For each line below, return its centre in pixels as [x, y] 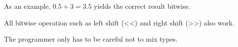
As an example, [27, 6]
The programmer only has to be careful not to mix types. [91, 39]
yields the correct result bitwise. [142, 6]
